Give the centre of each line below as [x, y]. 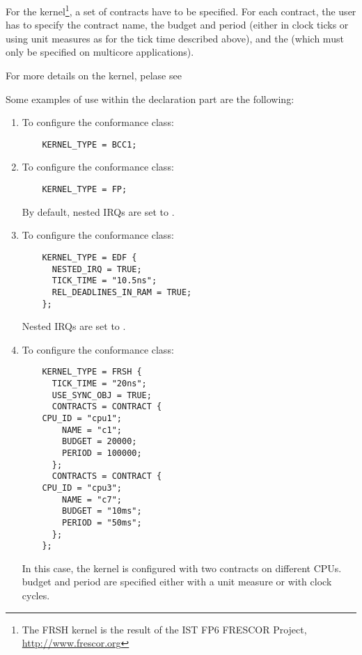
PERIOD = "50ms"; [102, 522]
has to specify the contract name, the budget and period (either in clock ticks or [177, 25]
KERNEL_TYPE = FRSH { [92, 372]
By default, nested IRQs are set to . [98, 211]
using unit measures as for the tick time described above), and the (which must [175, 38]
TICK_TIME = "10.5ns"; [104, 281]
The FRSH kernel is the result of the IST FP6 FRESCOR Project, [164, 629]
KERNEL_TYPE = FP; [85, 190]
